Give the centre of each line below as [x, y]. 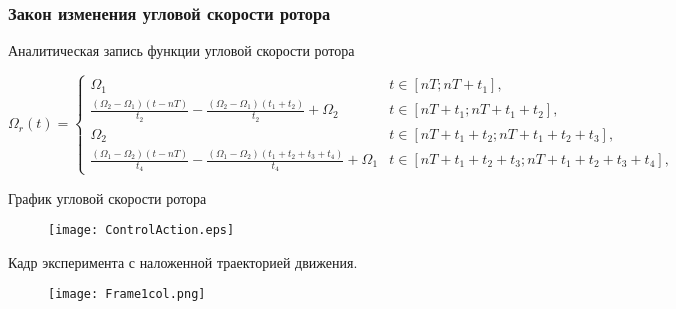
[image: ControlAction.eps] [141, 230]
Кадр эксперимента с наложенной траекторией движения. [183, 261]
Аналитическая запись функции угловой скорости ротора [181, 50]
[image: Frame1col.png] [127, 294]
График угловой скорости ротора [107, 197]
